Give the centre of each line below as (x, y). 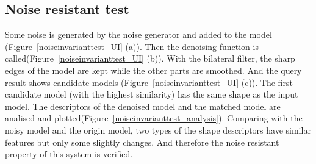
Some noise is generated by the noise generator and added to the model (138, 34)
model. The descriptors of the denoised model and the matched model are (143, 106)
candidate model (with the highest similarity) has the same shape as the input (152, 94)
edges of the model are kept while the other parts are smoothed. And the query (153, 70)
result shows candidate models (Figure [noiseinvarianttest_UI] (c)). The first (149, 82)
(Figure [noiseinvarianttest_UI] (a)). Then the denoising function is (132, 46)
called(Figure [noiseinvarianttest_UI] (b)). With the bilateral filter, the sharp (150, 58)
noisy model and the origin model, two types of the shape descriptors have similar (158, 130)
